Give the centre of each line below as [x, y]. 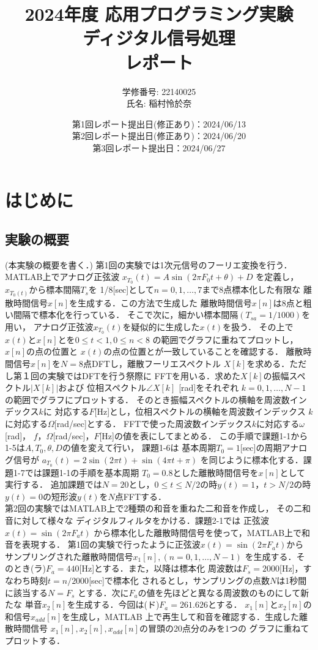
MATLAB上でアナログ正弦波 [62, 277]
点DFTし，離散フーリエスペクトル [152, 364]
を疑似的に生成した [161, 327]
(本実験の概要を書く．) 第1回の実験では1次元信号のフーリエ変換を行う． [149, 264]
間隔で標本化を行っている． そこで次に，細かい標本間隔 [126, 315]
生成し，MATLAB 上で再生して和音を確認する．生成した [185, 616]
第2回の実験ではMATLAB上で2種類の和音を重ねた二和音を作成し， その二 [154, 508]
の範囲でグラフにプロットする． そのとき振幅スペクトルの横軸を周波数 [147, 399]
